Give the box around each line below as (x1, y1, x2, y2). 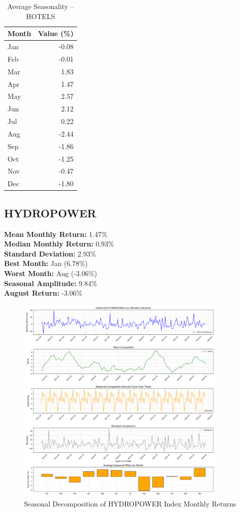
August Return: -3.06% (4, 288, 83, 298)
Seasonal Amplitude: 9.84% (4, 278, 97, 288)
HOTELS (26, 11, 55, 21)
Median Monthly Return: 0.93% (4, 238, 114, 249)
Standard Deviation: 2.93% (4, 248, 96, 259)
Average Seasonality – (7, 1, 74, 11)
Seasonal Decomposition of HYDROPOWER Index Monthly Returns (24, 498, 236, 508)
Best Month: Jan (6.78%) (4, 258, 88, 269)
